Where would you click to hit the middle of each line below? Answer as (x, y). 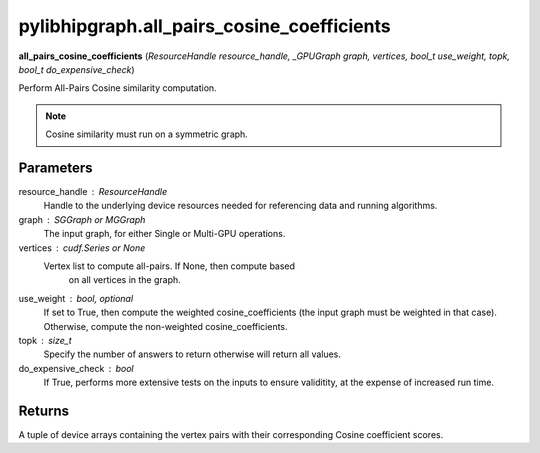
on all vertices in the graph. (125, 280)
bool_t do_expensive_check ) (76, 69)
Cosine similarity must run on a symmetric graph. (147, 134)
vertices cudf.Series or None (82, 247)
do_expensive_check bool (76, 368)
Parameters (55, 167)
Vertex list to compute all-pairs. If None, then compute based (169, 266)
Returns (44, 410)
